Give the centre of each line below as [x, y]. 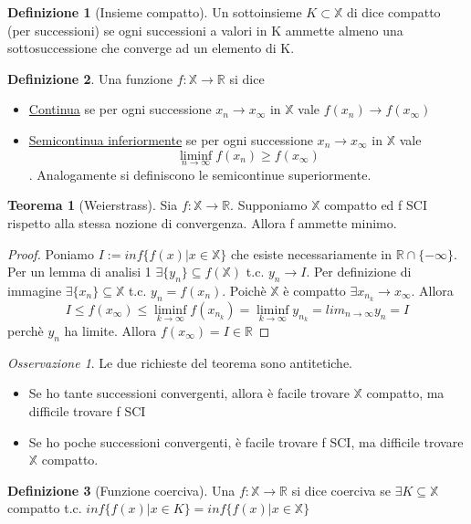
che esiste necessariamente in [311, 253]
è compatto [314, 290]
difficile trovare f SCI [87, 411]
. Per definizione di [359, 272]
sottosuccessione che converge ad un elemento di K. [151, 48]
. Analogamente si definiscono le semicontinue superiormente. [200, 174]
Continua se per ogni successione [120, 109]
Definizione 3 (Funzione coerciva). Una [121, 490]
